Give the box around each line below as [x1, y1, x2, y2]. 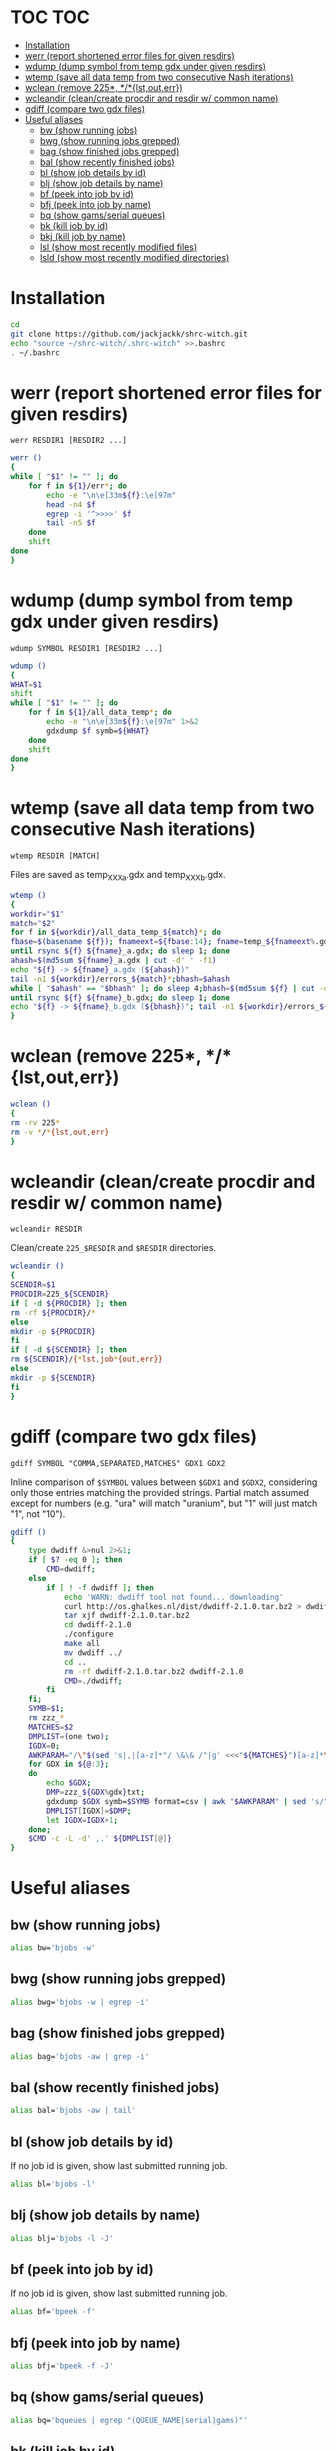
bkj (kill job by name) [39, 230, 126, 242]
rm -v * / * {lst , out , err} [10, 1127, 110, 1137]
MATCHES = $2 [28, 1722, 74, 1732]
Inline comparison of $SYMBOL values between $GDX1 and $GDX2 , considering [10, 1476, 318, 1488]
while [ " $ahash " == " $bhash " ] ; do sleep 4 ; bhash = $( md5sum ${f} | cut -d [10, 983, 329, 993]
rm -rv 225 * [10, 1117, 60, 1128]
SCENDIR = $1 [10, 1280, 56, 1290]
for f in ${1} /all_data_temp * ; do [28, 707, 172, 718]
